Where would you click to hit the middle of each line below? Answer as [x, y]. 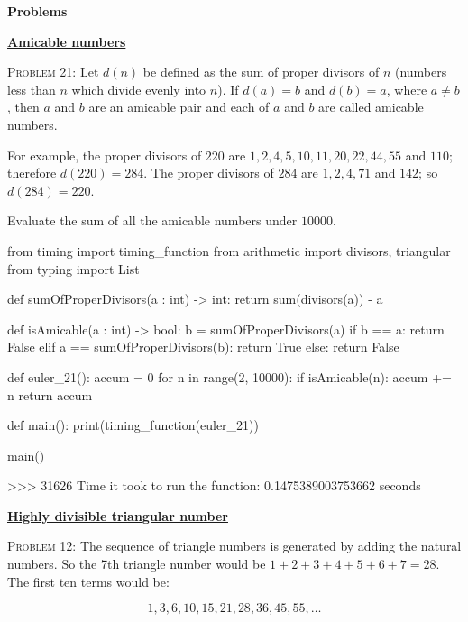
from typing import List [73, 268]
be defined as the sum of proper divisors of [261, 72]
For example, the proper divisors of [105, 155]
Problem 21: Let [53, 72]
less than [32, 89]
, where [407, 89]
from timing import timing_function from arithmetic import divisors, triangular [229, 250]
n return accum [50, 394]
